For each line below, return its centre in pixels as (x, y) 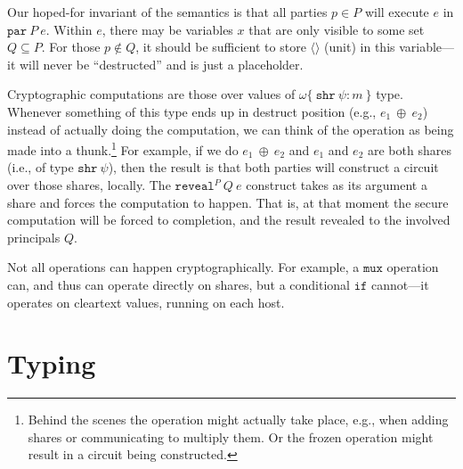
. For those (71, 47)
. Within (69, 29)
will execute (397, 12)
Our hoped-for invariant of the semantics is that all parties (167, 12)
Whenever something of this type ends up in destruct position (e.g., (192, 111)
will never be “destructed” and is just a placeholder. (161, 64)
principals (34, 237)
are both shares (409, 149)
